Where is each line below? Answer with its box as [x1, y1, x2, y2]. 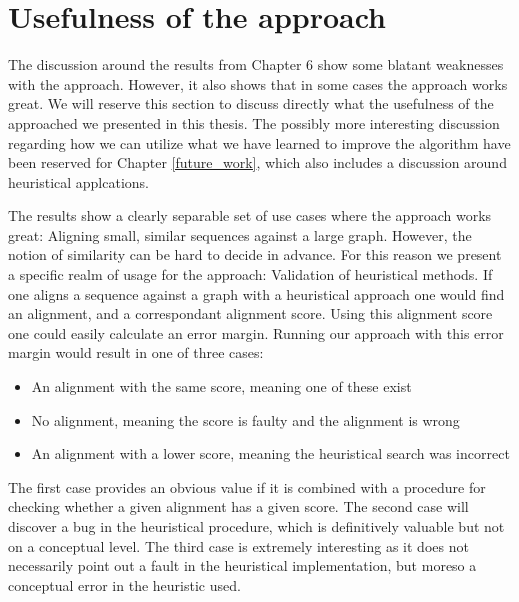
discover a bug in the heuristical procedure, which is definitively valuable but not [8, 516, 505, 536]
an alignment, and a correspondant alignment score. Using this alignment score [8, 303, 493, 324]
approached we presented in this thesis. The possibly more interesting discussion [8, 112, 500, 133]
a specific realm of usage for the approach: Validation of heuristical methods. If [8, 264, 493, 285]
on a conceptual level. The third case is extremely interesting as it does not [8, 535, 469, 556]
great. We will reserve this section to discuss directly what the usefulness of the [8, 93, 494, 114]
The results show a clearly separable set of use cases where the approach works [8, 205, 492, 226]
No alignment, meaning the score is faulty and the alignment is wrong [31, 409, 460, 430]
